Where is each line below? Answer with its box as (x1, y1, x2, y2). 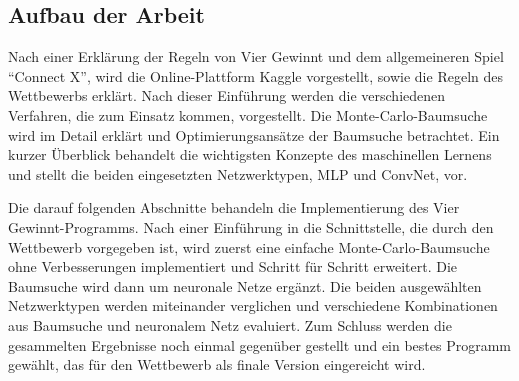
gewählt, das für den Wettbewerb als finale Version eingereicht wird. (8, 354, 426, 375)
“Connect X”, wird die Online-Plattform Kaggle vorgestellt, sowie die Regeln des (8, 65, 503, 86)
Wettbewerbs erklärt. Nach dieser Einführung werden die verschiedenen (8, 85, 446, 106)
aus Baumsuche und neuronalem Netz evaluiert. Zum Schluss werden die (8, 314, 452, 335)
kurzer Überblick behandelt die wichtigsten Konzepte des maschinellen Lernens (8, 144, 492, 165)
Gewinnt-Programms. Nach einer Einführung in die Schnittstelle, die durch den (8, 216, 494, 237)
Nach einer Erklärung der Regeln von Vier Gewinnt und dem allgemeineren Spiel (8, 46, 504, 67)
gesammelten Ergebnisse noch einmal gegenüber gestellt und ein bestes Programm (8, 334, 512, 355)
